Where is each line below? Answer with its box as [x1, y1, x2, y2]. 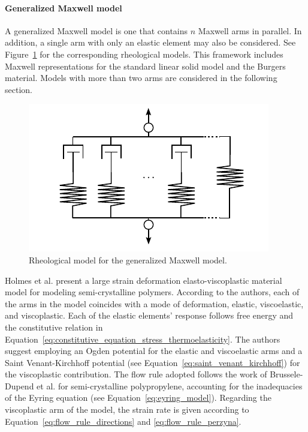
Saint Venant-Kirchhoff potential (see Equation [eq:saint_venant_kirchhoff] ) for [5, 356, 300, 368]
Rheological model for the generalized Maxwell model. [29, 253, 227, 266]
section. [5, 83, 32, 95]
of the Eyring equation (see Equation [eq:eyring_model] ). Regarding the [5, 391, 271, 404]
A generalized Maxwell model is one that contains [5, 24, 188, 37]
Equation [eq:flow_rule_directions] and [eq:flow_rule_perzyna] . [5, 415, 241, 427]
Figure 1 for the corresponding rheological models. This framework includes [5, 47, 283, 60]
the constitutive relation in [5, 320, 103, 333]
